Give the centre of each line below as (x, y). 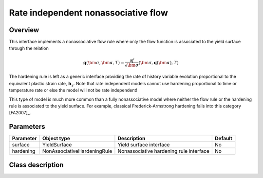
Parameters (27, 127)
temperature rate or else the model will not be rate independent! (73, 90)
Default (224, 139)
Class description (36, 165)
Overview (24, 30)
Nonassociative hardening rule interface (163, 151)
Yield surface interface (144, 145)
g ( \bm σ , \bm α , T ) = (104, 62)
